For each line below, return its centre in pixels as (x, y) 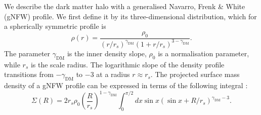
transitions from (29, 74)
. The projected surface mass (195, 74)
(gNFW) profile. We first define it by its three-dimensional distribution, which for (130, 16)
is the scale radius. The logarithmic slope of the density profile (127, 64)
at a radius (113, 74)
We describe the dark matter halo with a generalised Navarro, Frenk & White (125, 6)
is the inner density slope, (107, 53)
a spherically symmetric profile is (55, 26)
